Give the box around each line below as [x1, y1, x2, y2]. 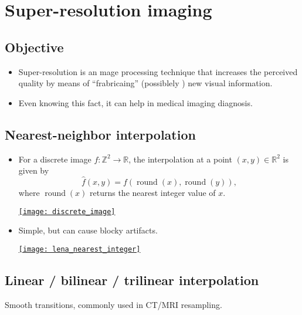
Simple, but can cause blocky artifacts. [18, 224, 158, 236]
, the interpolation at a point [128, 153, 232, 165]
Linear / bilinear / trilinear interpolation [5, 270, 259, 289]
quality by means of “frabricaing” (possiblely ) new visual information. [18, 77, 273, 89]
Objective [5, 38, 64, 56]
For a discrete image [18, 153, 91, 165]
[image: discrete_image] [18, 207, 116, 216]
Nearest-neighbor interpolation [5, 125, 196, 143]
